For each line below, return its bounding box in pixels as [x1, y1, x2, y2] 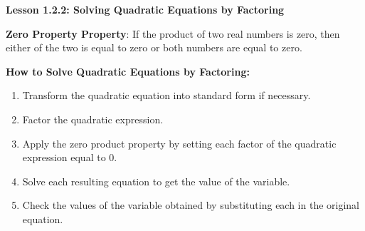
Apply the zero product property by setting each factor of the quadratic [22, 135, 337, 150]
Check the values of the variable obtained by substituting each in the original [22, 197, 360, 212]
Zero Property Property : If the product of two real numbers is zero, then [6, 26, 340, 41]
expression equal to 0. [22, 150, 117, 165]
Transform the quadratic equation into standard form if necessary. [22, 88, 311, 103]
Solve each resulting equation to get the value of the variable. [22, 173, 290, 188]
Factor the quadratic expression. [22, 111, 164, 126]
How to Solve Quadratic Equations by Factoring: [6, 63, 250, 78]
